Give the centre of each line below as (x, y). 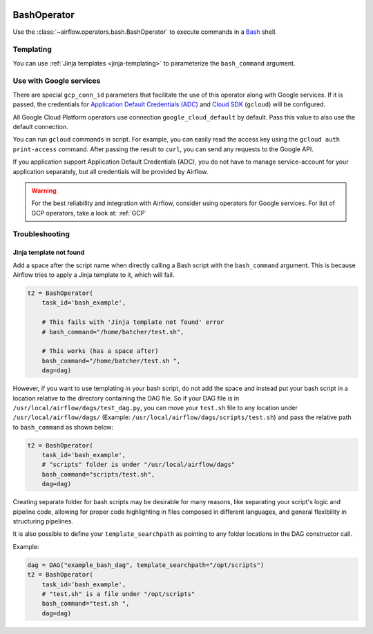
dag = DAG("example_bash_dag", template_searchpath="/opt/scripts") (146, 565)
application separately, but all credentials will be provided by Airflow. (111, 171)
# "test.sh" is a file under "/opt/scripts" (118, 594)
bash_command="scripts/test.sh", (98, 474)
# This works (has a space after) (100, 351)
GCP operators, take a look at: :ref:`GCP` (89, 213)
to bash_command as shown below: (63, 427)
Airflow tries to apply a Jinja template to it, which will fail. (94, 275)
